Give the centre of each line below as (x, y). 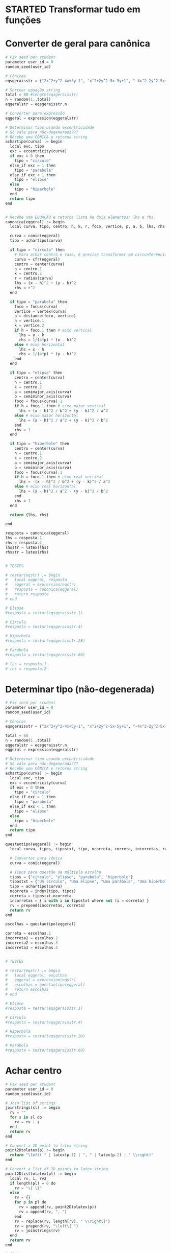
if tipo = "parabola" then (38, 302)
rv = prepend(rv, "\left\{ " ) (47, 1226)
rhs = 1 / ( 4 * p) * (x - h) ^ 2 (47, 340)
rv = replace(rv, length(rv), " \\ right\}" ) (62, 1221)
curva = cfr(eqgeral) (37, 259)
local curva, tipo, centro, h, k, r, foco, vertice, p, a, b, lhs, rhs (88, 227)
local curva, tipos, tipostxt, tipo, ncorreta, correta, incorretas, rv (89, 849)
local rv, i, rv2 (28, 1178)
